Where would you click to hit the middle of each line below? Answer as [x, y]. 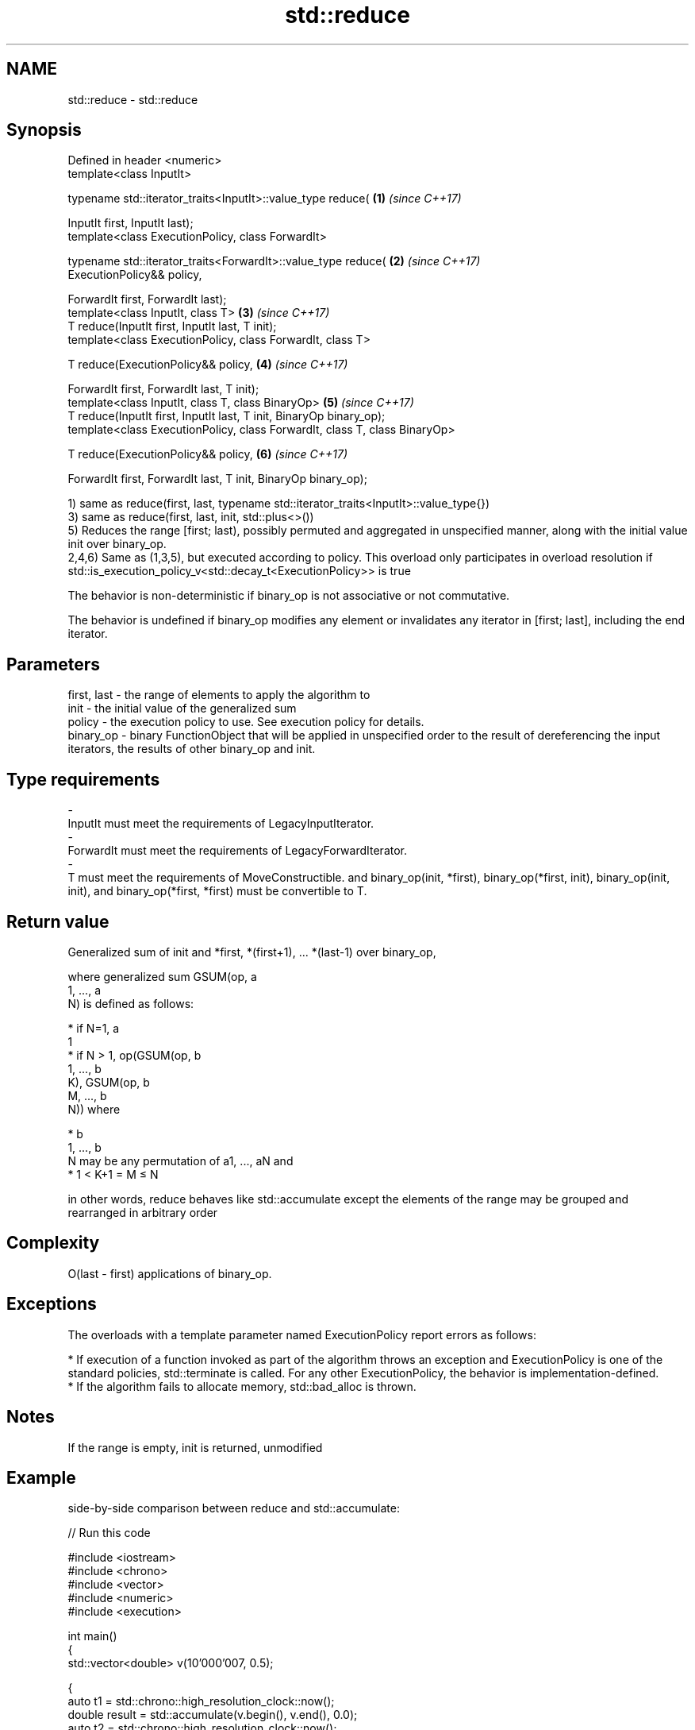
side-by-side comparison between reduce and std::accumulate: [234, 1508]
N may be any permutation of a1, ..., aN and [180, 1160]
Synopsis [44, 130]
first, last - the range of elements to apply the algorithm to [219, 695]
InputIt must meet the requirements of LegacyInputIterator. [221, 824]
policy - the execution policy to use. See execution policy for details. [246, 722]
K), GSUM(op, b [109, 1082]
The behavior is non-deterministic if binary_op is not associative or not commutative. [289, 596]
